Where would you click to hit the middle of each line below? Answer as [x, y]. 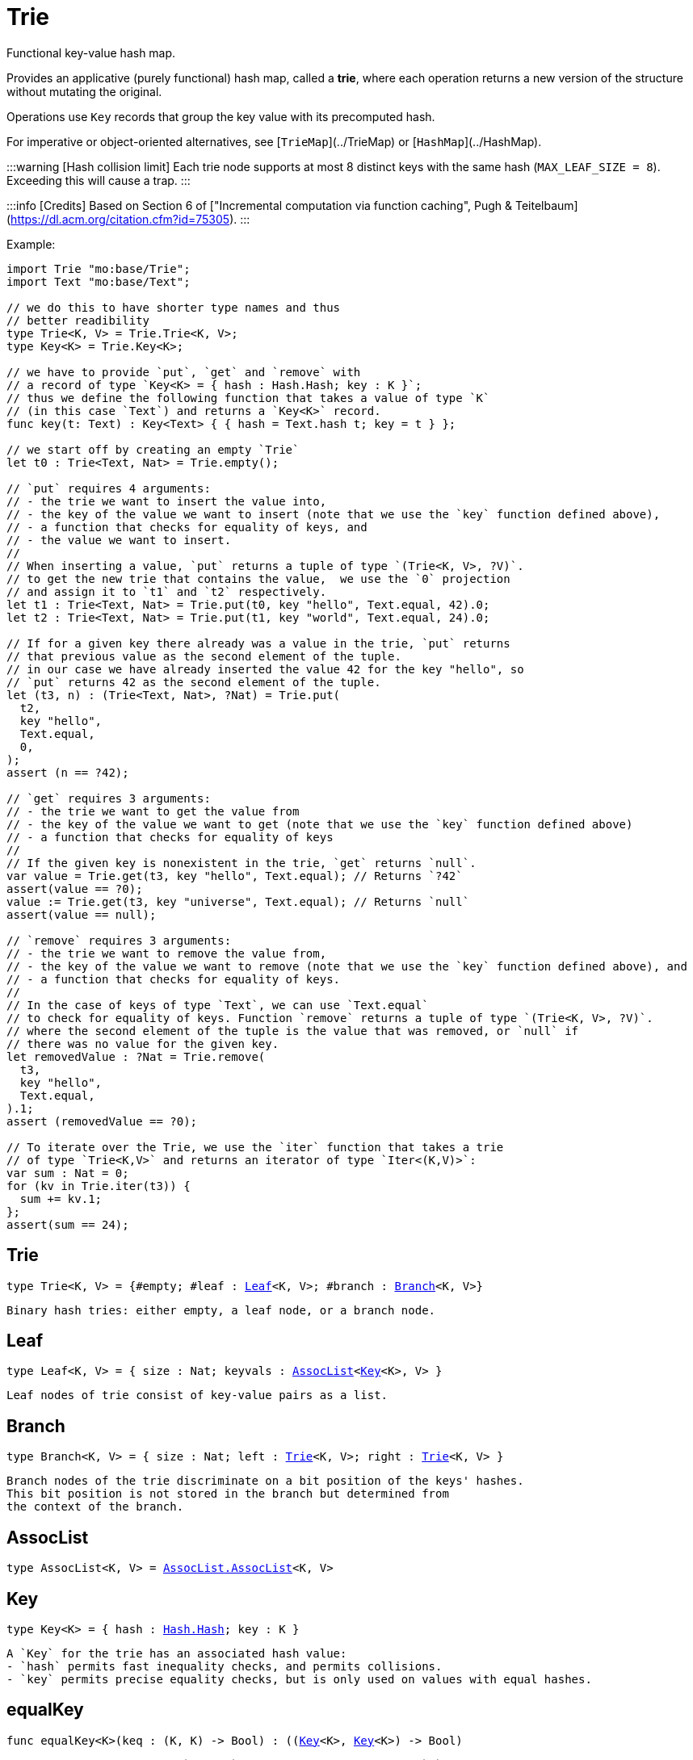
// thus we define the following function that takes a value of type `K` [248, 398]
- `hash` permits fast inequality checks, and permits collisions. [225, 1666]
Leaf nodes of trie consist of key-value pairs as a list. [197, 1395]
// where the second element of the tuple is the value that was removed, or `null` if [293, 1031]
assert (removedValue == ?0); [102, 1121]
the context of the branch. [95, 1507]
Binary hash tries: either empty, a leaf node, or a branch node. [221, 1310]
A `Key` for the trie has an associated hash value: [177, 1653]
